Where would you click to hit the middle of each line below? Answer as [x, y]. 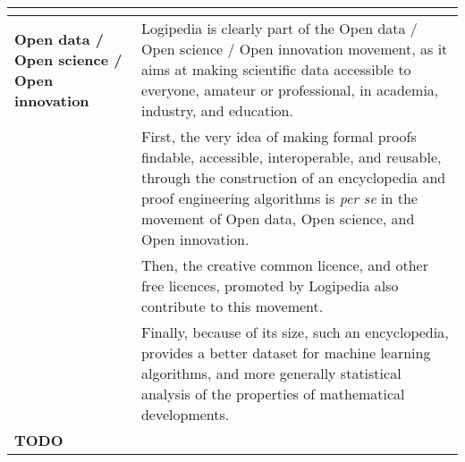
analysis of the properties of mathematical [273, 394]
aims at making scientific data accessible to [276, 69]
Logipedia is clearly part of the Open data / [279, 28]
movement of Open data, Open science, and [278, 218]
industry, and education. [217, 110]
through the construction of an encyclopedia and [293, 177]
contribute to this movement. [232, 306]
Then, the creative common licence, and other [284, 265]
